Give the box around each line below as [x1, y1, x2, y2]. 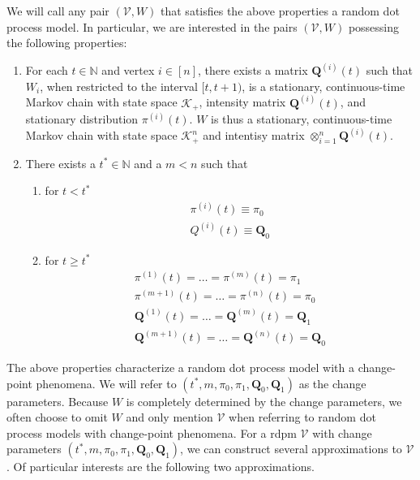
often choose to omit [6, 409, 108, 426]
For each [25, 62, 68, 79]
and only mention [126, 409, 213, 426]
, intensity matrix [199, 93, 286, 110]
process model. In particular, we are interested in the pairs [6, 18, 298, 35]
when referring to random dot [229, 409, 376, 426]
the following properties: [6, 34, 127, 51]
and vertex [101, 62, 155, 79]
